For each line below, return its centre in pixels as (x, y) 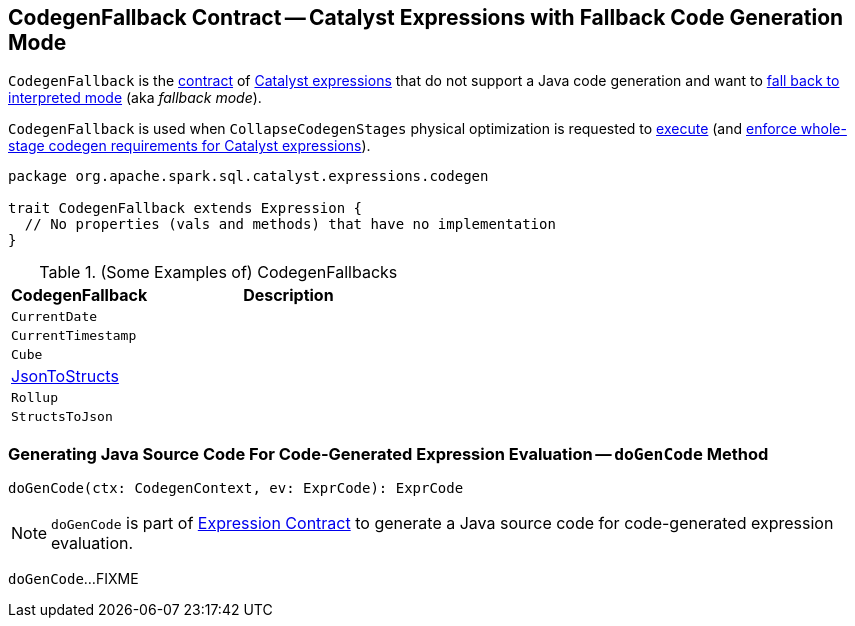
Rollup (34, 398)
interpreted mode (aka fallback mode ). (135, 98)
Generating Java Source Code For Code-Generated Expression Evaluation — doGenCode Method (388, 453)
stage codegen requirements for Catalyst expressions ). (189, 146)
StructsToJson (62, 417)
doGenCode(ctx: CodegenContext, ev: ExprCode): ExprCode (236, 488)
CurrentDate (54, 317)
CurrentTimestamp (74, 336)
